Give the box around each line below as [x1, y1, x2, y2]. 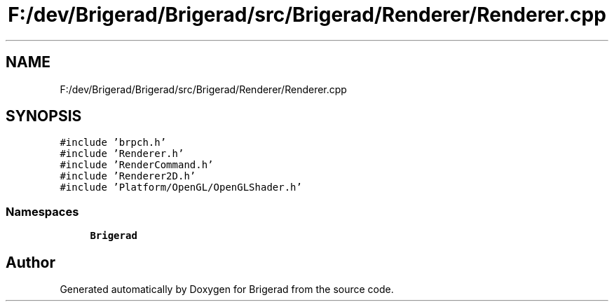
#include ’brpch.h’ [60, 137, 167, 149]
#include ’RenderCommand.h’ [60, 159, 214, 171]
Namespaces [6, 204, 79, 219]
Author [6, 253, 55, 271]
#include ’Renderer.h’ [60, 148, 184, 160]
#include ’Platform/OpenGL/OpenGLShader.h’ [60, 182, 302, 193]
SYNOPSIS [6, 107, 82, 125]
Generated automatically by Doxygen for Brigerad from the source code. [60, 283, 394, 296]
